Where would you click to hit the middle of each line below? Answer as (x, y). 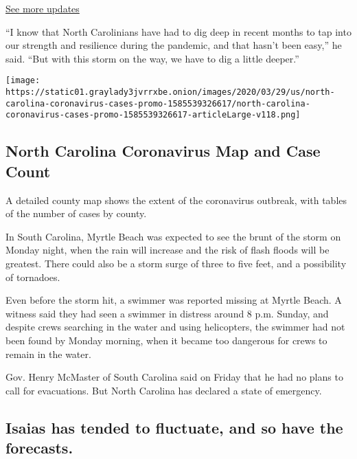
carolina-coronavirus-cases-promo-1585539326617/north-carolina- (158, 103)
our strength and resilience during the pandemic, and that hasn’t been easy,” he (174, 45)
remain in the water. (48, 354)
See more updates (43, 8)
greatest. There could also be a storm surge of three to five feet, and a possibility (176, 263)
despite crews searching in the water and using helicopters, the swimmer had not (175, 327)
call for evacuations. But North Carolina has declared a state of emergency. (164, 390)
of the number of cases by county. (76, 213)
